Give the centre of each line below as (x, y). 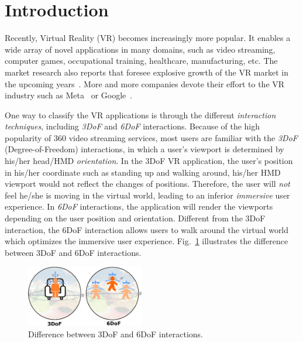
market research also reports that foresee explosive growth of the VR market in (147, 72)
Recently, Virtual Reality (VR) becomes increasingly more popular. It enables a (148, 38)
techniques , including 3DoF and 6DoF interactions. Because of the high (132, 126)
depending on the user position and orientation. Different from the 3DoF (135, 218)
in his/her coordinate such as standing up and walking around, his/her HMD (143, 172)
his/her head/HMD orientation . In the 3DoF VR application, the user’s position (149, 161)
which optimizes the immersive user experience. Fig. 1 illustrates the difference (147, 241)
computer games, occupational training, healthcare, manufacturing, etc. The (141, 61)
